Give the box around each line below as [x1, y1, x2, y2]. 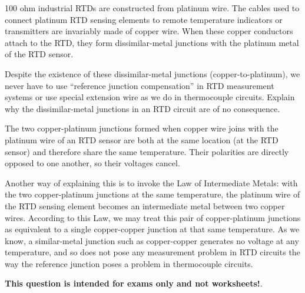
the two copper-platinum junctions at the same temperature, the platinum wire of [5, 188, 300, 200]
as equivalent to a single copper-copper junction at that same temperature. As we [5, 223, 300, 235]
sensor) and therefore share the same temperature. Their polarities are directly [5, 145, 289, 157]
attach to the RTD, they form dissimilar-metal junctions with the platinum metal [5, 36, 299, 48]
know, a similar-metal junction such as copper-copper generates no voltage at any [5, 234, 299, 246]
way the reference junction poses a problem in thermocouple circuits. [5, 257, 253, 269]
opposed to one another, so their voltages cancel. [5, 157, 180, 169]
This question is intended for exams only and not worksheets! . [5, 277, 263, 289]
